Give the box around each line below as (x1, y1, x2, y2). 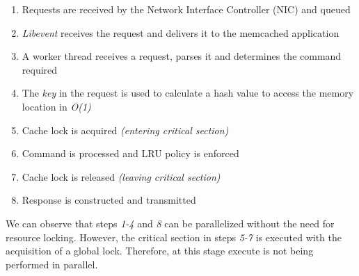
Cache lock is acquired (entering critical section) (22, 122, 229, 137)
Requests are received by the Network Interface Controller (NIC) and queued (22, 2, 351, 16)
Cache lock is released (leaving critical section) (22, 169, 221, 184)
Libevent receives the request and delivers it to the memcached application (22, 25, 340, 40)
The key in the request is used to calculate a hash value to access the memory (22, 86, 354, 100)
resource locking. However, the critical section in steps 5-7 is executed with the (6, 229, 342, 244)
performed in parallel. (6, 257, 98, 271)
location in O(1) (22, 99, 91, 113)
